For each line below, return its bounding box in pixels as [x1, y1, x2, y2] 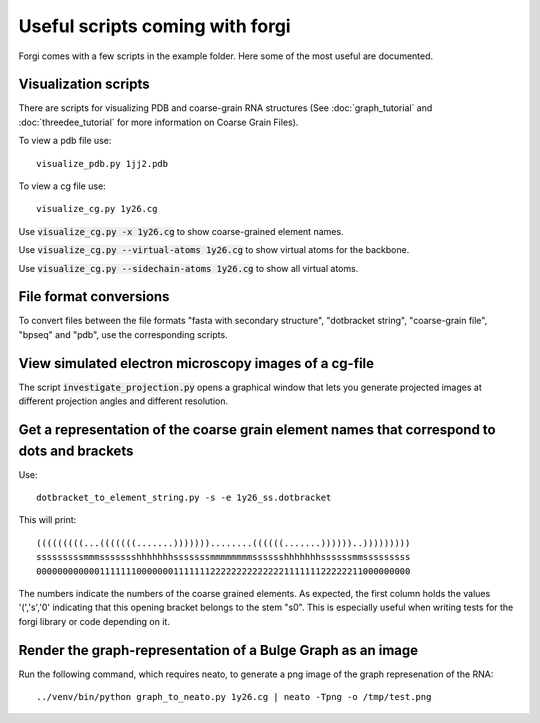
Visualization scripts [18, 76, 150, 93]
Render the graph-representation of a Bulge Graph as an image [18, 641, 419, 659]
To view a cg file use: [18, 180, 107, 192]
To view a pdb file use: [18, 135, 112, 147]
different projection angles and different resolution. [18, 395, 229, 407]
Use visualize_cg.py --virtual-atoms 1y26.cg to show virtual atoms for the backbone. [18, 244, 410, 256]
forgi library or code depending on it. [18, 615, 170, 627]
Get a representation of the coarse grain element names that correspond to [18, 421, 496, 438]
